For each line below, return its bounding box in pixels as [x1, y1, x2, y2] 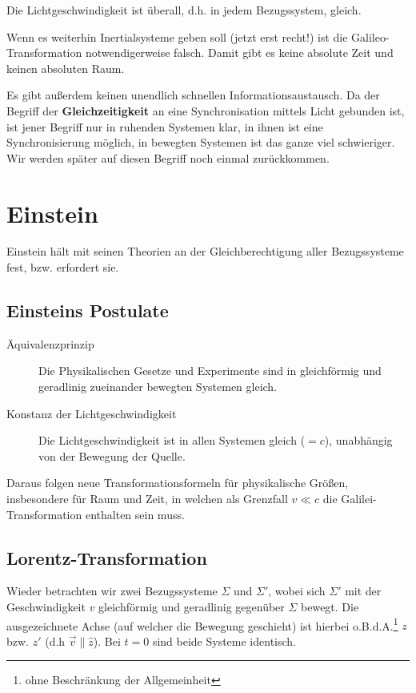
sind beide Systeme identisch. [152, 632, 297, 649]
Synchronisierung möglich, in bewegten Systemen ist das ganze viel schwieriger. [6, 134, 395, 151]
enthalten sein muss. [85, 506, 185, 522]
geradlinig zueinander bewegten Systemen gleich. [38, 378, 278, 395]
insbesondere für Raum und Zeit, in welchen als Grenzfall [6, 490, 288, 507]
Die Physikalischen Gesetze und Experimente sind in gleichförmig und [38, 362, 382, 379]
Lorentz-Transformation [6, 545, 207, 570]
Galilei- [341, 490, 377, 507]
